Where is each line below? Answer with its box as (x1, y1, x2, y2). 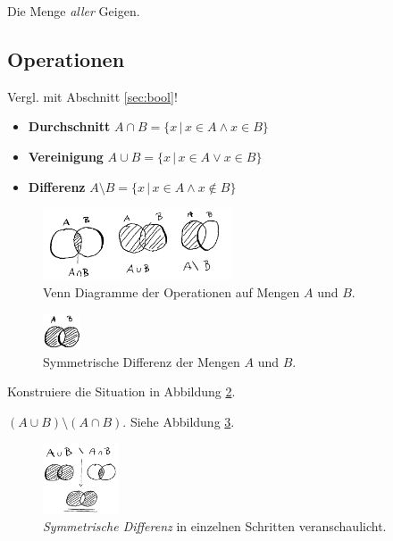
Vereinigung (28, 146, 104, 165)
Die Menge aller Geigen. (7, 2, 140, 20)
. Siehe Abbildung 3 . (122, 412, 235, 430)
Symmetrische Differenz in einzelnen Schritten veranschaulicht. (43, 517, 387, 536)
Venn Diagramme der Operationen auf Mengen (43, 282, 300, 301)
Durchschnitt (28, 117, 111, 136)
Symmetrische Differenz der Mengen (43, 352, 240, 370)
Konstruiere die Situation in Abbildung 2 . (7, 382, 236, 401)
